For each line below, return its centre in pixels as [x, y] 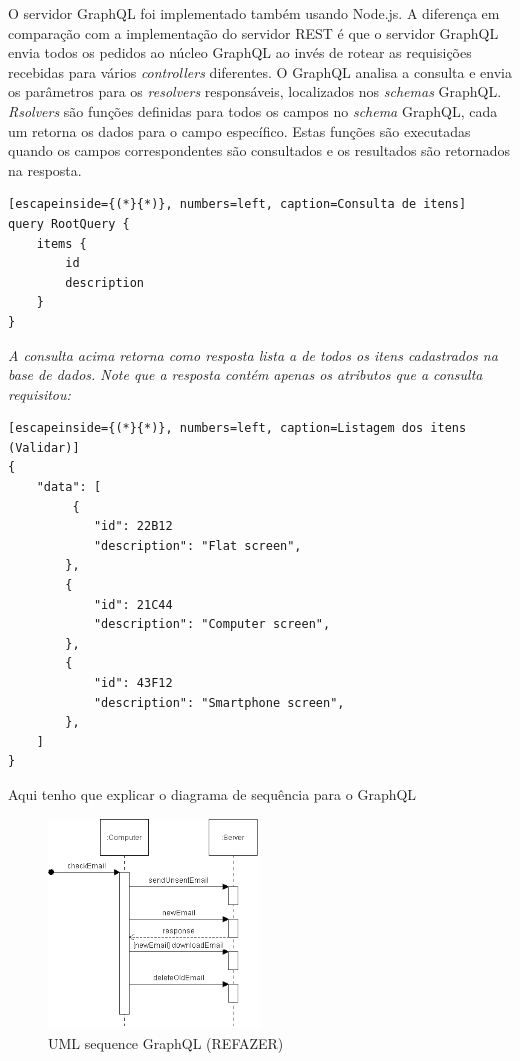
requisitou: [39, 393]
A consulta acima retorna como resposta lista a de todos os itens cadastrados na [253, 354]
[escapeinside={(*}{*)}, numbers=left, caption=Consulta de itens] [237, 204]
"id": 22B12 [133, 526]
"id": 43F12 [133, 683]
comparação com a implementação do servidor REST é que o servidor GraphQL [253, 32]
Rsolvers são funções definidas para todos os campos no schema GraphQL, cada [253, 110]
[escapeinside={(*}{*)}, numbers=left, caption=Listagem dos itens [237, 428]
